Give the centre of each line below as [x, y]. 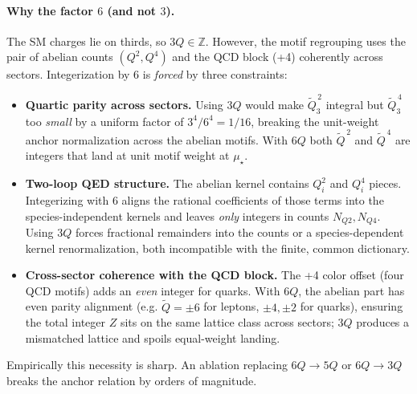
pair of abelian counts [60, 57]
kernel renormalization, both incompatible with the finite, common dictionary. [217, 248]
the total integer [65, 322]
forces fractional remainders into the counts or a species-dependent [239, 232]
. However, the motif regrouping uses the [305, 41]
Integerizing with [67, 200]
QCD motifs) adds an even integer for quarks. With [153, 290]
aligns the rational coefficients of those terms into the [253, 200]
